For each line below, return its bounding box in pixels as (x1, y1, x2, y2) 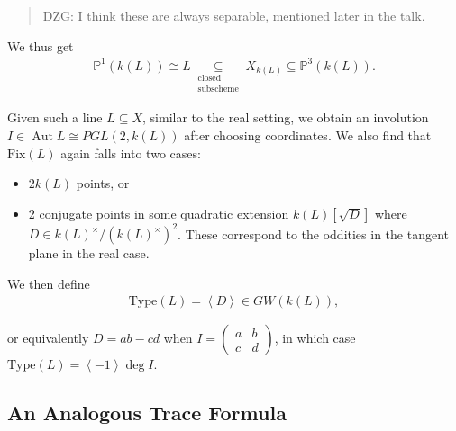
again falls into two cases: (60, 143, 201, 162)
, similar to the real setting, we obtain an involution (142, 108, 429, 127)
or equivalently (7, 328, 89, 347)
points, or (76, 174, 130, 193)
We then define (7, 274, 90, 292)
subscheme (197, 84, 239, 94)
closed (197, 74, 222, 84)
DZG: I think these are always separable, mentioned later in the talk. (42, 6, 425, 24)
